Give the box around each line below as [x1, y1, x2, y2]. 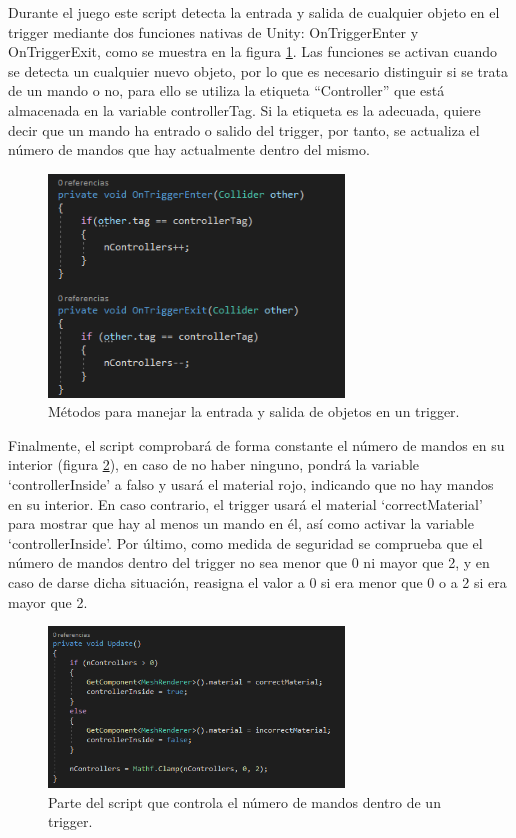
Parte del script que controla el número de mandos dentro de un [48, 791, 441, 812]
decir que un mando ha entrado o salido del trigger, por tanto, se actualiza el [8, 119, 480, 140]
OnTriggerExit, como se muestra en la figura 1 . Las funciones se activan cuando [8, 41, 497, 62]
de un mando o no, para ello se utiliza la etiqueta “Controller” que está [8, 80, 445, 101]
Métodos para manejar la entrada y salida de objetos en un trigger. [48, 401, 460, 422]
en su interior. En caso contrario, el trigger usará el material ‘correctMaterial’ [8, 493, 483, 514]
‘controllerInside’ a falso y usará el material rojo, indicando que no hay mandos [8, 473, 494, 494]
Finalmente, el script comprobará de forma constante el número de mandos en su [8, 434, 505, 455]
